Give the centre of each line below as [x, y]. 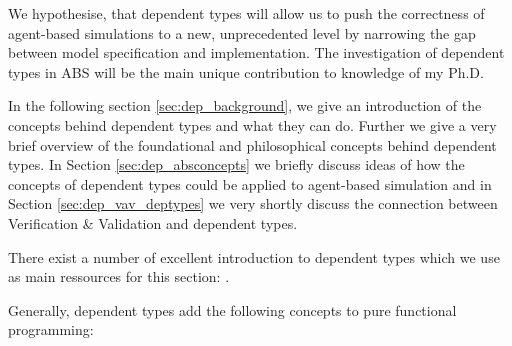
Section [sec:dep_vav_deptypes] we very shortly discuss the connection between [253, 203]
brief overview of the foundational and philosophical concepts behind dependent [252, 144]
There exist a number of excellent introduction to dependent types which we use [254, 256]
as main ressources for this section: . [119, 276]
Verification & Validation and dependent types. [153, 222]
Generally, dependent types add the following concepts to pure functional [232, 309]
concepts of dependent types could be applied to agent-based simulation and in [250, 183]
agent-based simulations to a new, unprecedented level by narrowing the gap [242, 32]
